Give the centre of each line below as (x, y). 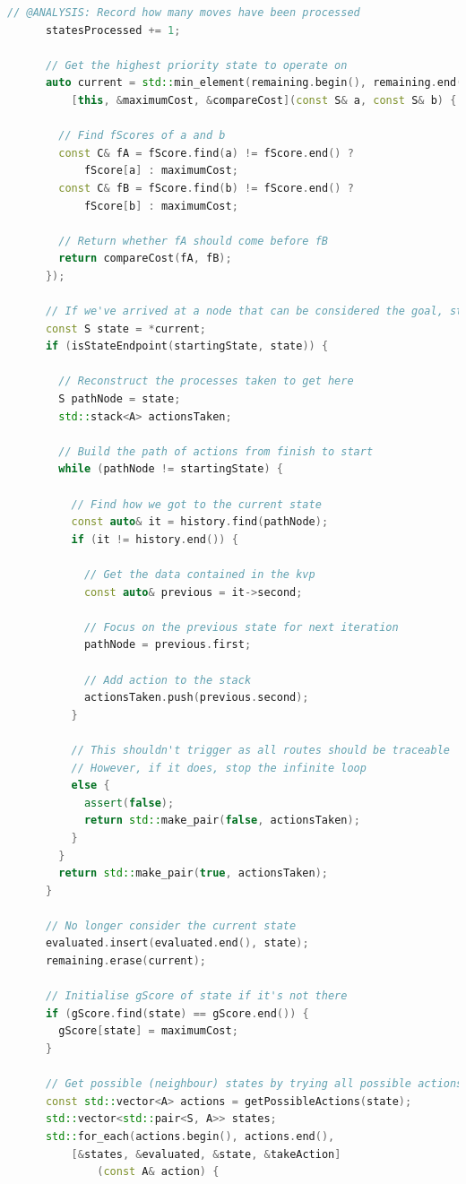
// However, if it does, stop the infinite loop (219, 768)
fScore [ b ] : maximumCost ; (161, 206)
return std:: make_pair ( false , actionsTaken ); (222, 821)
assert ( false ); (129, 803)
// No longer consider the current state (171, 925)
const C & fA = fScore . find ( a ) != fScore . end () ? (206, 153)
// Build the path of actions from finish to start (216, 451)
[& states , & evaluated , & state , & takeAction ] (206, 1154)
